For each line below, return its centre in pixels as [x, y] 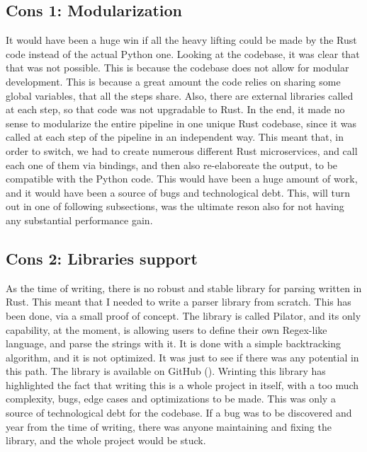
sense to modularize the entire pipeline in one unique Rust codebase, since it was [181, 123]
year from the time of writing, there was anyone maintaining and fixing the [169, 426]
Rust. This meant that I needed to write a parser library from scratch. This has [179, 302]
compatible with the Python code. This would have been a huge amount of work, [182, 179]
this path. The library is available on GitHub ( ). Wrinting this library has [166, 371]
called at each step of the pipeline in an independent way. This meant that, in [175, 137]
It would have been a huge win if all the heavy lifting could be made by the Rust [181, 40]
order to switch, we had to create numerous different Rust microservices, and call [182, 150]
